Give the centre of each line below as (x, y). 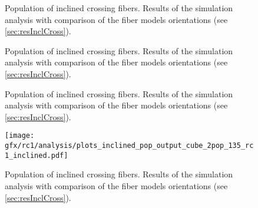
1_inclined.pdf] (37, 155)
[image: (20, 136)
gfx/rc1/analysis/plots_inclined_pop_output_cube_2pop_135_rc (129, 146)
